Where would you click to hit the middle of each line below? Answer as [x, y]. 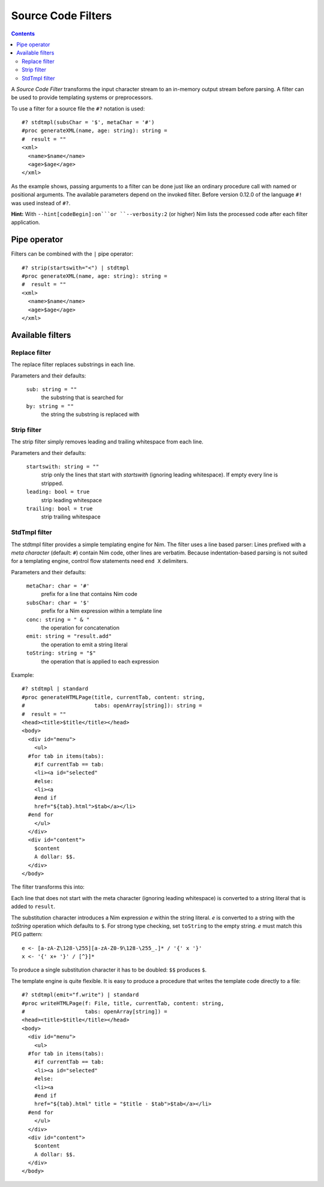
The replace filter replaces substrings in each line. [73, 365]
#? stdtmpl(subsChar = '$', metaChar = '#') [88, 122]
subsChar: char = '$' [58, 603]
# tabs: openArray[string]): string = [112, 706]
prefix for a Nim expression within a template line [101, 611]
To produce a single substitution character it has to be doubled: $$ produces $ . [109, 970]
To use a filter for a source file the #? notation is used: [78, 109]
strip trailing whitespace [71, 517]
